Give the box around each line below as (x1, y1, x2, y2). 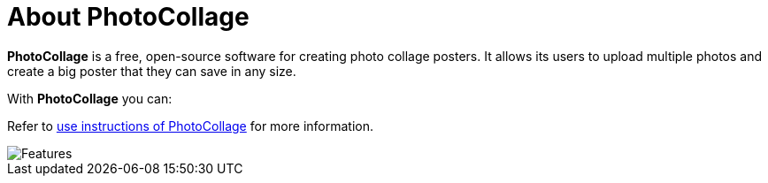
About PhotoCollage (7, 2, 250, 32)
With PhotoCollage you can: (7, 90, 173, 106)
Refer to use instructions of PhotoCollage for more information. (7, 118, 374, 133)
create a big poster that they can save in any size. (7, 63, 296, 79)
